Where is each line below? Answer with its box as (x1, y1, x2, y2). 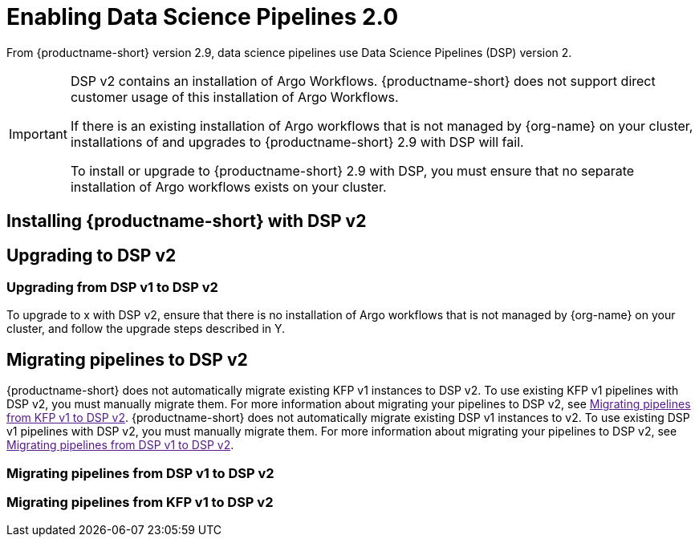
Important (9, 125, 67, 142)
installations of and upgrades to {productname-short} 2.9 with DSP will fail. (70, 133, 524, 150)
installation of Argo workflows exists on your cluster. (70, 178, 387, 195)
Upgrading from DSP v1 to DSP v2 (6, 279, 218, 296)
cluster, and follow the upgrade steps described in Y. (6, 322, 286, 336)
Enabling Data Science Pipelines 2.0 (6, 3, 399, 30)
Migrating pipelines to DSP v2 (6, 349, 248, 370)
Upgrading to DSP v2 (6, 245, 177, 265)
